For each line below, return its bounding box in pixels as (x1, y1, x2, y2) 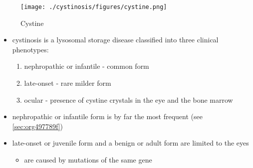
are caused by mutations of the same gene (24, 155, 152, 165)
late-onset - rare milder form (24, 78, 111, 88)
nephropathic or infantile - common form (24, 61, 149, 71)
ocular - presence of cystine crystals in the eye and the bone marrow (24, 94, 233, 105)
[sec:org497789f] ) (12, 121, 63, 131)
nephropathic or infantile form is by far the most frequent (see (12, 111, 203, 122)
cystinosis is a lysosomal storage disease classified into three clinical (12, 34, 219, 45)
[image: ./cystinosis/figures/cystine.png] (20, 3, 167, 10)
